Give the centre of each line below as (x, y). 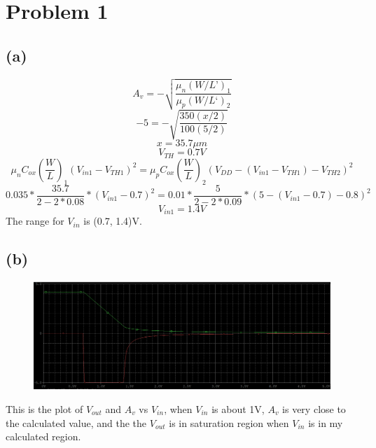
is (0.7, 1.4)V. (113, 221)
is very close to (314, 409)
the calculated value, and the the (76, 422)
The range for (35, 221)
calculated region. (43, 436)
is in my (326, 422)
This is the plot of (44, 409)
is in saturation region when (229, 422)
